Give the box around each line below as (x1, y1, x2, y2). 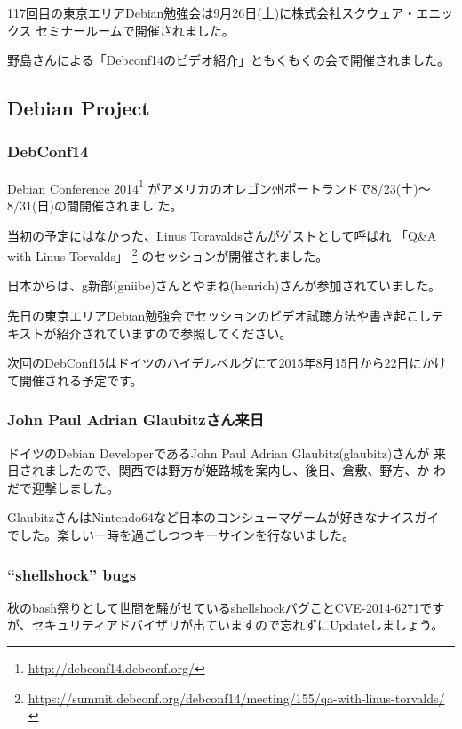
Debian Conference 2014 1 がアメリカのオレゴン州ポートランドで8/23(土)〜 (7, 176, 431, 197)
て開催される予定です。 (7, 370, 143, 389)
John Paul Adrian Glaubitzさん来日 (7, 408, 265, 431)
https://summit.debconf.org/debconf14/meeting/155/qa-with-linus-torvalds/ (28, 688, 445, 707)
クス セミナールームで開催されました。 (7, 20, 235, 39)
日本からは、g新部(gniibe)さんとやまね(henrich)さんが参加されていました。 (7, 276, 442, 295)
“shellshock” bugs (7, 563, 137, 585)
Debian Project (7, 94, 150, 122)
